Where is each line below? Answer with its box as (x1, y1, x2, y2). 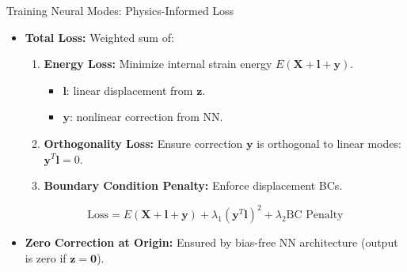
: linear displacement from (66, 81, 193, 98)
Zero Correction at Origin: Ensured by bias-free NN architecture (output (25, 234, 398, 251)
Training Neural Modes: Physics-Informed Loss (6, 2, 234, 18)
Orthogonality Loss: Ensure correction (44, 134, 243, 151)
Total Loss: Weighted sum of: (25, 28, 174, 45)
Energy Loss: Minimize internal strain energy (44, 55, 272, 72)
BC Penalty (286, 210, 344, 221)
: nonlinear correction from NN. (69, 108, 223, 125)
